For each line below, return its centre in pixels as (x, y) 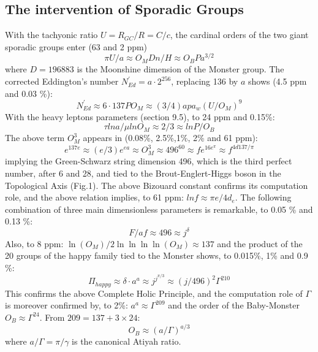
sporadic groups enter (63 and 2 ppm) (76, 46)
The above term (35, 138)
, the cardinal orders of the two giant (239, 35)
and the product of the (260, 243)
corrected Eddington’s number (62, 81)
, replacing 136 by (205, 81)
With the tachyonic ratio (51, 35)
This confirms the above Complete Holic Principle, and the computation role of (154, 293)
